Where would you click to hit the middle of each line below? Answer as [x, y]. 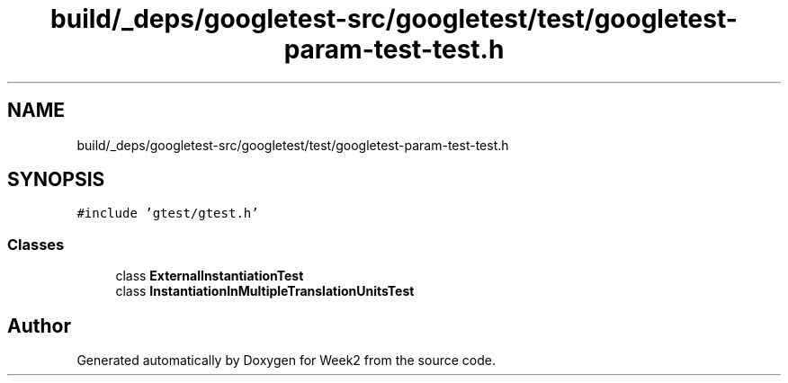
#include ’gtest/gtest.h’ [168, 214]
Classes [36, 244]
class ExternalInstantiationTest [210, 276]
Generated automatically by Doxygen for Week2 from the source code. [286, 361]
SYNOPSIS [56, 180]
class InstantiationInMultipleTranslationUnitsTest [265, 291]
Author [39, 325]
